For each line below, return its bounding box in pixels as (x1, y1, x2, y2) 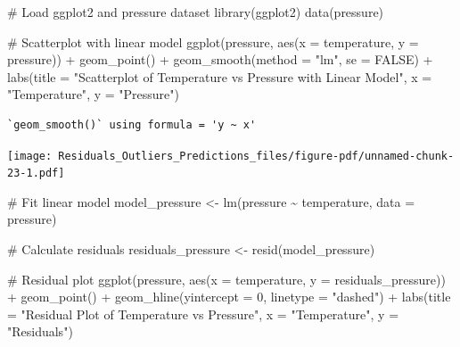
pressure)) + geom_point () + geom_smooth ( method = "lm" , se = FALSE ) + (7, 50, 433, 69)
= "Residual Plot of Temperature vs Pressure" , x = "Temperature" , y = (7, 304, 399, 323)
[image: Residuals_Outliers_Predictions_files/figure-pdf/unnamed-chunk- (7, 149, 455, 162)
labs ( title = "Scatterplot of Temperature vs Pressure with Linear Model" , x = (7, 67, 432, 86)
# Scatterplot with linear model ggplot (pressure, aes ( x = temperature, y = (7, 32, 419, 51)
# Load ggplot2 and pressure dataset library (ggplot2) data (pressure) (7, 3, 384, 21)
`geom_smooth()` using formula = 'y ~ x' (7, 118, 257, 131)
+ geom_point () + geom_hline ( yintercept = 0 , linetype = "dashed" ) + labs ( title (7, 287, 451, 306)
